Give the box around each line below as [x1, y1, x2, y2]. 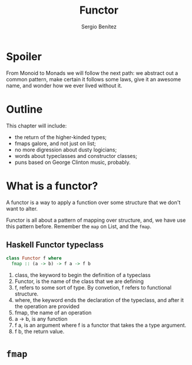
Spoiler [6, 50, 42, 63]
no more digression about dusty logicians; [14, 146, 117, 153]
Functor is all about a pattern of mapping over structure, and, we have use [6, 216, 186, 223]
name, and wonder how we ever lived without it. [6, 82, 123, 89]
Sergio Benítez [81, 23, 117, 30]
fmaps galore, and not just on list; [14, 140, 96, 147]
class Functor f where [6, 255, 62, 261]
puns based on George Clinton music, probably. [14, 159, 131, 166]
